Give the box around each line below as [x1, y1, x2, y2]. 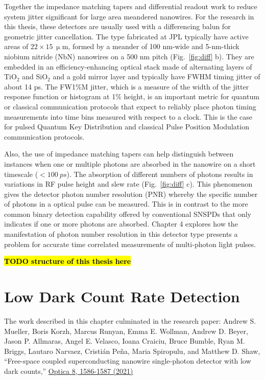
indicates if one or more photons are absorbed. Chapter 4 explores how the [4, 218, 238, 229]
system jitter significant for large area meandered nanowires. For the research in [4, 11, 254, 21]
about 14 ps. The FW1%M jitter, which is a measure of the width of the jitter [4, 81, 249, 92]
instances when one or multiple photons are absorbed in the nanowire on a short [4, 158, 256, 169]
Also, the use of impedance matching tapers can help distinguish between [4, 148, 234, 159]
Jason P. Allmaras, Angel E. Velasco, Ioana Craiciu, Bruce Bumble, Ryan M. [4, 336, 245, 346]
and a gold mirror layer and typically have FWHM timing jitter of [53, 71, 260, 82]
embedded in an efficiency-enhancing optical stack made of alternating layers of [4, 61, 252, 72]
